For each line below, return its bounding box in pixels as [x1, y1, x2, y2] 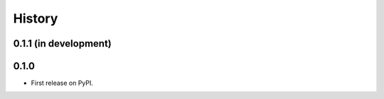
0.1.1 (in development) [13, 37, 112, 49]
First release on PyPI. [31, 78, 94, 88]
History [13, 11, 58, 26]
